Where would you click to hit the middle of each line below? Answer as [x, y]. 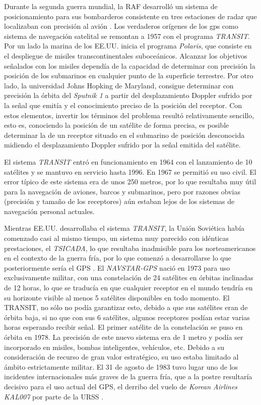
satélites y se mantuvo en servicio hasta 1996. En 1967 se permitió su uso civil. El [130, 171]
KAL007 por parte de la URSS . [54, 396]
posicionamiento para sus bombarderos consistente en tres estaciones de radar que [130, 16]
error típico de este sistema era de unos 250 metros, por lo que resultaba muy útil [130, 182]
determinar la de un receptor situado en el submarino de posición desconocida [124, 135]
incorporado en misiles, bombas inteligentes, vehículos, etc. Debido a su [114, 347]
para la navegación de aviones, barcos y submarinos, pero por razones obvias [122, 191]
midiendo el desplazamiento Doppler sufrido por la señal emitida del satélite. [122, 145]
